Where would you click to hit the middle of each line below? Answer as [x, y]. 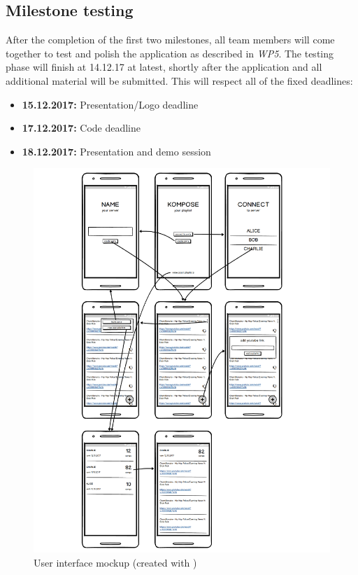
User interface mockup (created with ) [115, 562]
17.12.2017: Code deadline [81, 128]
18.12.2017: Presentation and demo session [116, 151]
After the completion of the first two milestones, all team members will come [170, 40]
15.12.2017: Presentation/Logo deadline [110, 104]
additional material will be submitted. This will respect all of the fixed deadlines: [179, 80]
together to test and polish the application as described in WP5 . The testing [170, 53]
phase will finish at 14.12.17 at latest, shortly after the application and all [164, 67]
